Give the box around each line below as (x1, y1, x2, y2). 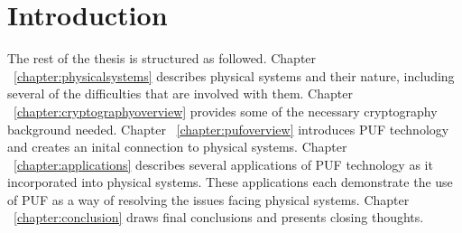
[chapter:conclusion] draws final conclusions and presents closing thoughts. (14, 208, 424, 227)
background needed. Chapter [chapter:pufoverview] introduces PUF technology (7, 119, 449, 138)
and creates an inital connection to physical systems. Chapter (7, 137, 347, 156)
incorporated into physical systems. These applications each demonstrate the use (7, 172, 453, 191)
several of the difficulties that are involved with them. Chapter (7, 84, 353, 103)
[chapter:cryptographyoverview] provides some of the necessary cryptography (14, 101, 438, 120)
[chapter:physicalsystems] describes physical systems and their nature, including (14, 66, 455, 85)
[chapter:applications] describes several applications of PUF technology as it (14, 154, 433, 173)
